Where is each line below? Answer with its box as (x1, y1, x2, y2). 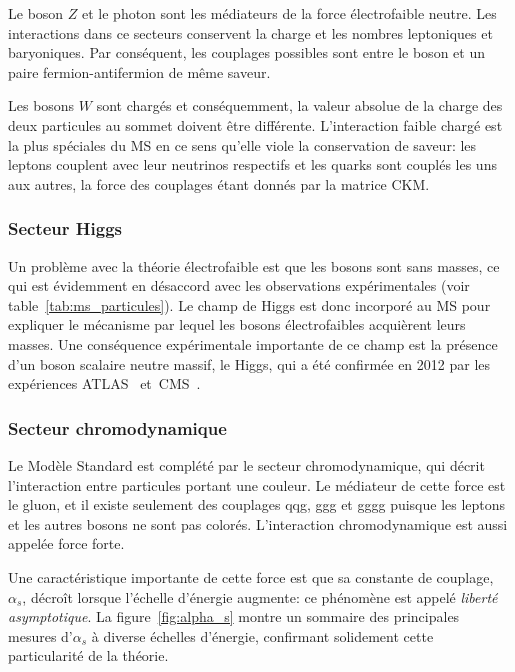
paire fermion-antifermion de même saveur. (8, 61, 271, 82)
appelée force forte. (8, 533, 125, 554)
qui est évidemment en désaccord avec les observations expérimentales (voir (8, 275, 470, 296)
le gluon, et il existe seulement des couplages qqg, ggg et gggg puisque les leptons (8, 494, 506, 515)
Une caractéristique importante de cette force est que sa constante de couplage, (8, 566, 494, 587)
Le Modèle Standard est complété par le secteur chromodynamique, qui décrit (8, 454, 485, 475)
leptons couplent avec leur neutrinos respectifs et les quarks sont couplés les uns (8, 154, 497, 175)
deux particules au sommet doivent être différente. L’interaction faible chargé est (8, 114, 503, 135)
